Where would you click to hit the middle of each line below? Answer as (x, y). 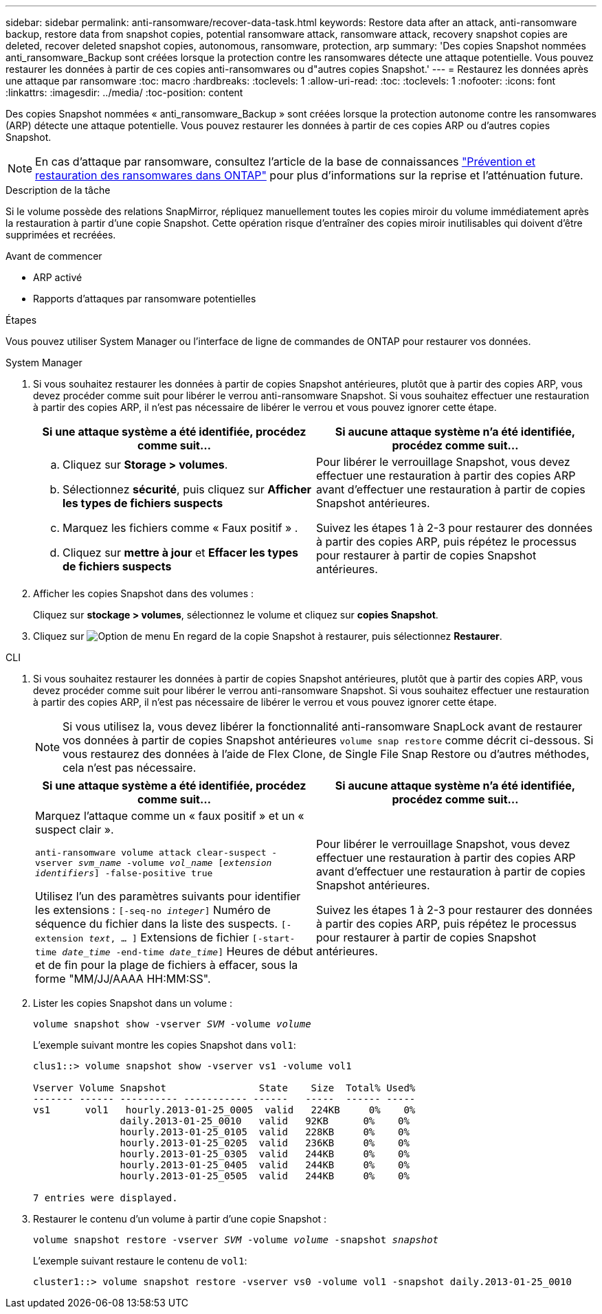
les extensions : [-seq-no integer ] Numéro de (153, 910)
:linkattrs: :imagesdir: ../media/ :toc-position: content (124, 92)
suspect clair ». (75, 829)
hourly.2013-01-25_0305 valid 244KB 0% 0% (265, 1154)
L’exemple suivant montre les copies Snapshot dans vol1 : (165, 1045)
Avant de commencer (54, 256)
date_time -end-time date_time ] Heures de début (188, 951)
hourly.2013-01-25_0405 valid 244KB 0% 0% (265, 1165)
